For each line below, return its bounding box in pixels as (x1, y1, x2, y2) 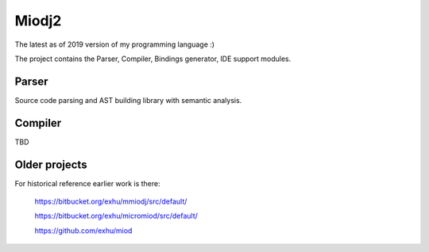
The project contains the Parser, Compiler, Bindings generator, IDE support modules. (14, 54, 292, 63)
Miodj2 (14, 12, 62, 29)
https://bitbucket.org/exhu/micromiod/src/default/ (34, 211, 199, 221)
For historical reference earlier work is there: (14, 178, 160, 188)
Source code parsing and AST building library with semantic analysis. (14, 95, 242, 105)
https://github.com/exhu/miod (34, 226, 133, 235)
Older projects (14, 158, 87, 171)
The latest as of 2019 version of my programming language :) (14, 40, 214, 49)
